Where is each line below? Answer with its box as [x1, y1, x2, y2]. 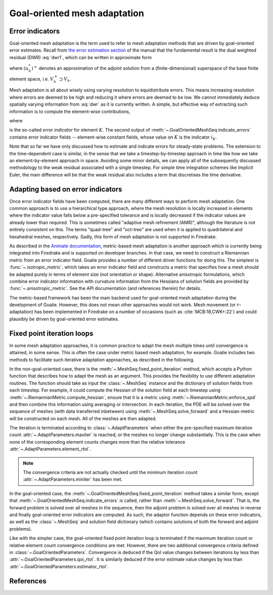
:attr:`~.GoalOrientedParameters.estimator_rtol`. [9, 563, 109, 569]
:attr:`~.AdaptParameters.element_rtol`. [9, 446, 91, 452]
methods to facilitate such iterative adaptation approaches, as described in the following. [9, 357, 195, 363]
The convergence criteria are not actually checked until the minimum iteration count [23, 470, 198, 476]
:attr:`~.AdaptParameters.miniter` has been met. [23, 476, 123, 483]
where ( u [9, 65, 29, 71]
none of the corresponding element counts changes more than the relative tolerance [9, 439, 186, 445]
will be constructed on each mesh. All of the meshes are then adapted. [9, 415, 157, 421]
